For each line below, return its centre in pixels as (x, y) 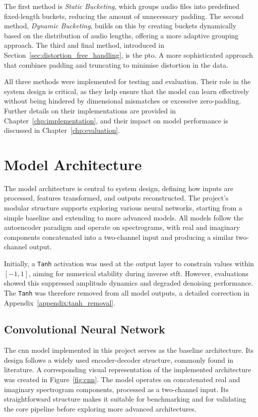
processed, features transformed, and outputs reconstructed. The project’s (116, 198)
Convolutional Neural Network (85, 329)
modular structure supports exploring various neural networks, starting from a (123, 208)
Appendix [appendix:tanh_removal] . (60, 302)
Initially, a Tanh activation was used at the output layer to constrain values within (129, 263)
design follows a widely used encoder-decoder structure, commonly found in (119, 360)
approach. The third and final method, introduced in (84, 45)
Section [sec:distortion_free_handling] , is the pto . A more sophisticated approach (129, 54)
